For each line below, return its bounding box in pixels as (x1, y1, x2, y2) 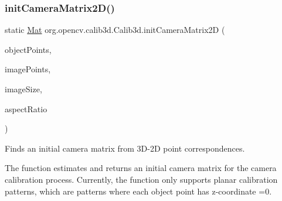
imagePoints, (5, 63, 51, 75)
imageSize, (5, 83, 42, 95)
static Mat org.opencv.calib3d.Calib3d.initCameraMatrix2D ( (5, 24, 225, 36)
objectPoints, (5, 43, 52, 55)
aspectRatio (5, 102, 47, 115)
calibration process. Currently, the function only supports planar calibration (5, 173, 278, 185)
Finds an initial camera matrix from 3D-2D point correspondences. (5, 142, 245, 154)
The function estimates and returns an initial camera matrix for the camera (5, 162, 277, 174)
